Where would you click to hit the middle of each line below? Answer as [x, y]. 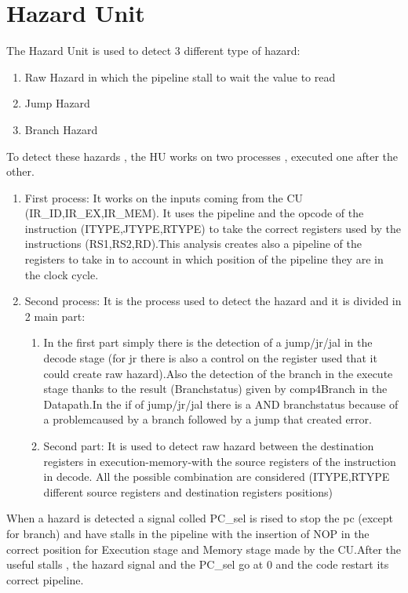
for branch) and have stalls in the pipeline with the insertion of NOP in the [188, 533]
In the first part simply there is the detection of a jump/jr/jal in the [208, 342]
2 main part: [55, 316]
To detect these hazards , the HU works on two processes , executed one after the [202, 156]
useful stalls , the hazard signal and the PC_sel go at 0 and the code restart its [198, 564]
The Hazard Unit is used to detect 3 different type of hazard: [153, 51]
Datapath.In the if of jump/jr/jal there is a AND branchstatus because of [221, 404]
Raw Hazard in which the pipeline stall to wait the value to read [180, 76]
